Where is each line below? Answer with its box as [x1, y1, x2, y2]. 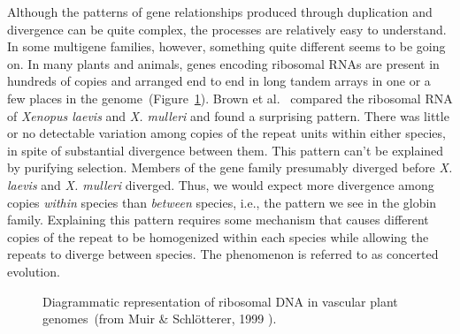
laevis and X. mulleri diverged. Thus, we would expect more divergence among [7, 175, 434, 194]
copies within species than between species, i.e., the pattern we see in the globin [7, 193, 437, 211]
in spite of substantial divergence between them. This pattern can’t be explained [7, 140, 444, 159]
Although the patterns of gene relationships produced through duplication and [7, 3, 433, 20]
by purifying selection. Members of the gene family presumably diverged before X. [7, 158, 453, 177]
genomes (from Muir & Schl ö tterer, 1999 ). [42, 309, 277, 328]
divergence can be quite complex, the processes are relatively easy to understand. [7, 19, 447, 38]
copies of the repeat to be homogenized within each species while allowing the [7, 227, 429, 246]
